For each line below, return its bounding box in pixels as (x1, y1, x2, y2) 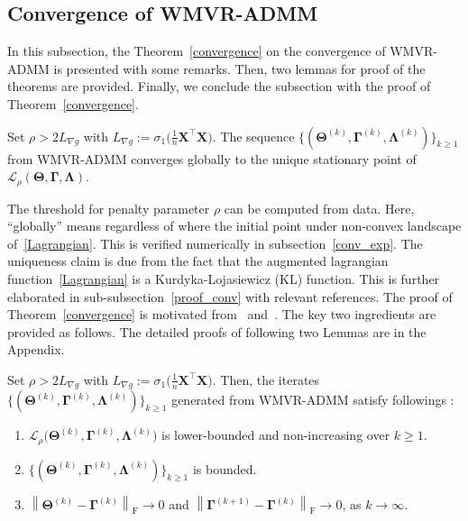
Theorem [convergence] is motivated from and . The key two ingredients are (7, 305, 436, 324)
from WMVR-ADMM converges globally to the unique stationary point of (7, 149, 417, 168)
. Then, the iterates (212, 370, 320, 388)
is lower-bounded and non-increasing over (161, 425, 390, 444)
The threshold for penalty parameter (7, 198, 210, 217)
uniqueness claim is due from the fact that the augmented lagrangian (7, 251, 389, 270)
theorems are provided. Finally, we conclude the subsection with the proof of (7, 77, 431, 96)
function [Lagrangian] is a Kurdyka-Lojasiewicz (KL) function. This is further (7, 270, 440, 288)
